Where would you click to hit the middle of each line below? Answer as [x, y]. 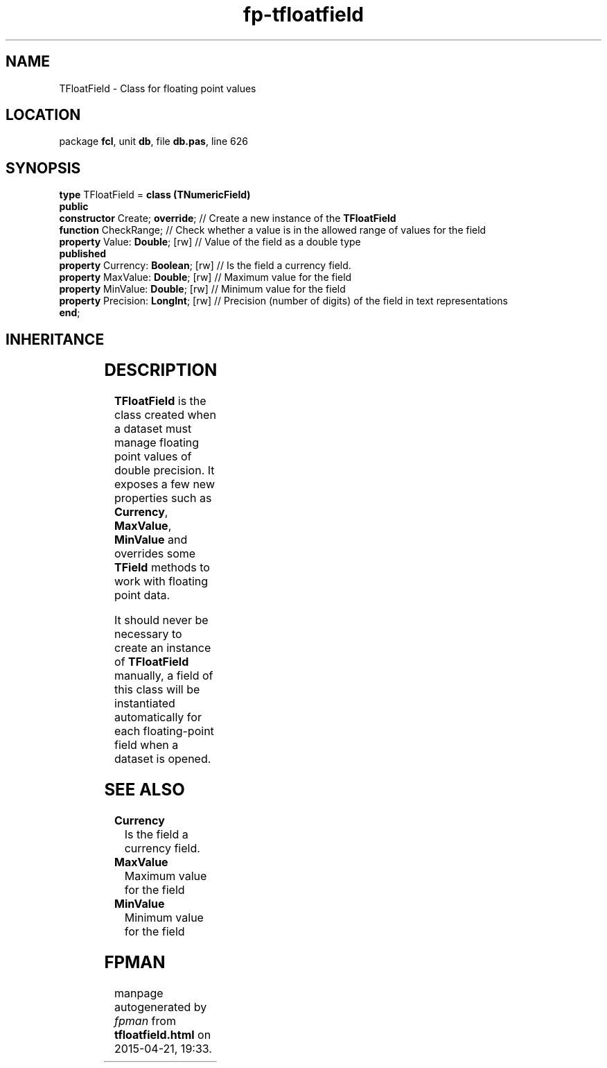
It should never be [161, 620]
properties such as [163, 498]
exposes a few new [165, 484]
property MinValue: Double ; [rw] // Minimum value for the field [202, 289]
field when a [147, 745]
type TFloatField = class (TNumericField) [155, 195]
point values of [153, 457]
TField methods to [162, 568]
